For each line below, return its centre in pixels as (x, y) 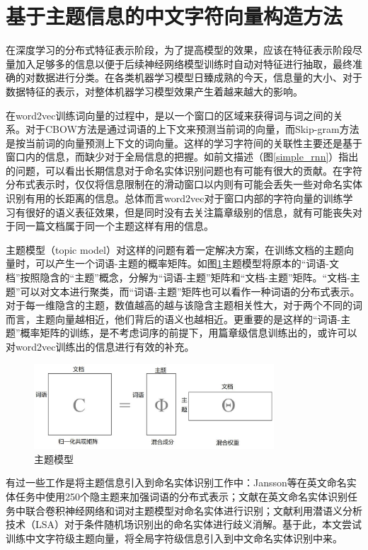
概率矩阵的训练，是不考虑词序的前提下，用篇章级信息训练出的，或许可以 (189, 333)
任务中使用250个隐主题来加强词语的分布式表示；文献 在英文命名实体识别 (181, 496)
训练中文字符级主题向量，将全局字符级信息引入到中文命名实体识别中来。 (174, 538)
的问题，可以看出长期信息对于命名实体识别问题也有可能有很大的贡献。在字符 (184, 170)
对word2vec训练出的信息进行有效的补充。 (100, 346)
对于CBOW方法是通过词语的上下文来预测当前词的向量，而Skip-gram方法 (192, 129)
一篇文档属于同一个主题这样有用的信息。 (119, 226)
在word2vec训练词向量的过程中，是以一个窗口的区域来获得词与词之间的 (169, 115)
